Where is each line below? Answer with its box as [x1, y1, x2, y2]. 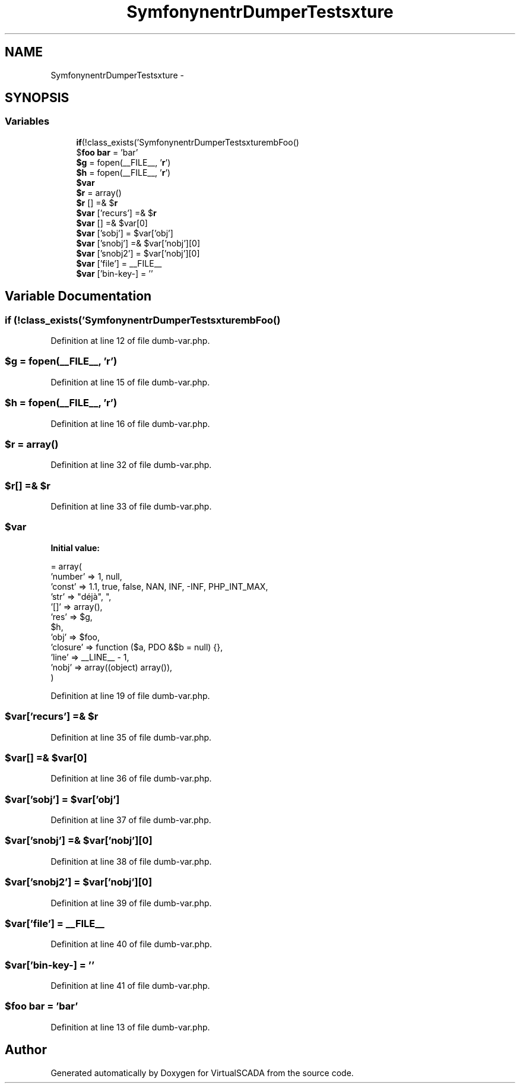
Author [5, 1042, 47, 1058]
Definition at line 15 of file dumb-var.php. [50, 377, 210, 387]
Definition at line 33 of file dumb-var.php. [50, 501, 212, 512]
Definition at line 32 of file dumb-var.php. [50, 460, 212, 470]
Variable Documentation [5, 289, 152, 304]
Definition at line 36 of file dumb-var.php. [50, 773, 212, 784]
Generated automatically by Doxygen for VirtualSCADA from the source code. [50, 1067, 354, 1078]
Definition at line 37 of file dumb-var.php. [50, 815, 211, 826]
